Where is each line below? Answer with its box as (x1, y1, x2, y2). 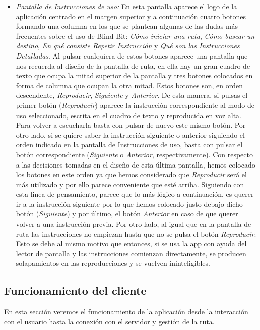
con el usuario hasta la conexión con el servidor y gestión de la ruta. (4, 316, 215, 326)
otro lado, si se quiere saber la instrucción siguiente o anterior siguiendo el (16, 129, 245, 140)
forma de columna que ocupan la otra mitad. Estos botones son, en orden (16, 80, 243, 90)
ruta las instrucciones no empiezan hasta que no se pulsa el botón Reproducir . (16, 228, 256, 239)
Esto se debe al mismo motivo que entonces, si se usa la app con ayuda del (16, 238, 247, 249)
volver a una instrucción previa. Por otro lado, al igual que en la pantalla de (16, 218, 251, 229)
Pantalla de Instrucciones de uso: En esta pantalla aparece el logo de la (16, 1, 237, 11)
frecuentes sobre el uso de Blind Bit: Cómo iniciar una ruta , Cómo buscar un (16, 30, 255, 41)
